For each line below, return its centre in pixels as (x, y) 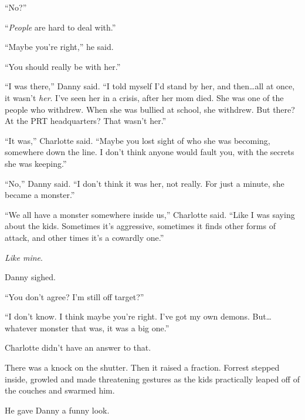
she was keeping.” (36, 163)
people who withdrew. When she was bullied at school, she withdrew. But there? (150, 109)
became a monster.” (40, 195)
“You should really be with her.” (63, 66)
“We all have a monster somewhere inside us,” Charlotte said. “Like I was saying (150, 214)
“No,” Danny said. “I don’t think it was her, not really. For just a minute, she (145, 183)
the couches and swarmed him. (60, 390)
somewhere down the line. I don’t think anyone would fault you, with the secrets (150, 152)
